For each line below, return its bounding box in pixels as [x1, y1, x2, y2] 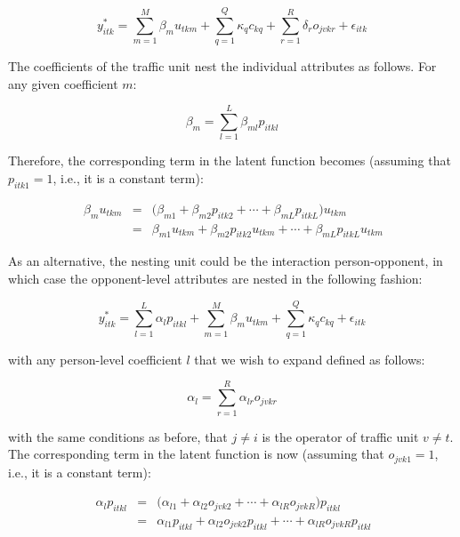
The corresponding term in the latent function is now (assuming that [8, 445, 384, 463]
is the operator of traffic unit [262, 427, 419, 445]
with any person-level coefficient [8, 349, 182, 368]
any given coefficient [8, 74, 118, 92]
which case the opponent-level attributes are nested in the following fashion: [8, 269, 423, 288]
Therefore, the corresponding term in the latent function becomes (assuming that [8, 151, 451, 170]
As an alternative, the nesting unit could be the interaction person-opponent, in [8, 252, 443, 270]
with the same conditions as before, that [8, 427, 228, 445]
